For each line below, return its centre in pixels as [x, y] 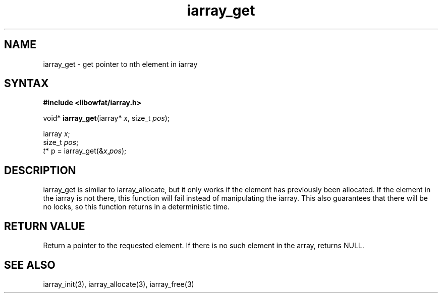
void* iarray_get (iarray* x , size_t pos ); [106, 118]
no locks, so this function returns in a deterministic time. [136, 207]
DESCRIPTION [40, 170]
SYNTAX [26, 84]
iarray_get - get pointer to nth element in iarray [120, 64]
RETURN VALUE [45, 226]
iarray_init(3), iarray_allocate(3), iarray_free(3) [119, 284]
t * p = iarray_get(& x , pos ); [85, 151]
